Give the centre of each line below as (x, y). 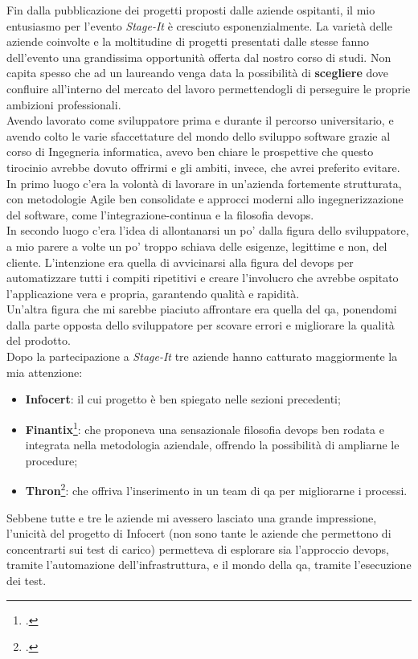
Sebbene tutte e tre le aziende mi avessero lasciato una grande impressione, (192, 517)
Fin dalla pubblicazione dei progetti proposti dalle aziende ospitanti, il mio (191, 10)
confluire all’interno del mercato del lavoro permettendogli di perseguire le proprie (209, 88)
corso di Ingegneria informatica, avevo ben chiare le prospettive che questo (190, 151)
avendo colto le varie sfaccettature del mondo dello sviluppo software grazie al (199, 135)
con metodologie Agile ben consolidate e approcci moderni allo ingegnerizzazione (205, 199)
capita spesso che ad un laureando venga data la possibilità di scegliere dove (198, 73)
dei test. (27, 580)
